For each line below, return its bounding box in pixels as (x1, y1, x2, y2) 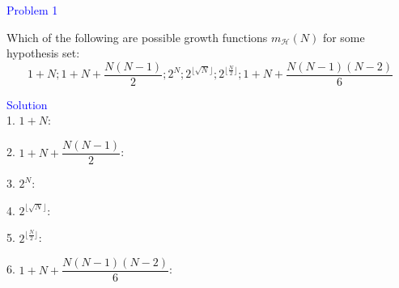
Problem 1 (6, 2, 58, 18)
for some (322, 28, 365, 45)
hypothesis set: (6, 44, 80, 61)
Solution (6, 95, 48, 112)
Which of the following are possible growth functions (6, 28, 268, 45)
